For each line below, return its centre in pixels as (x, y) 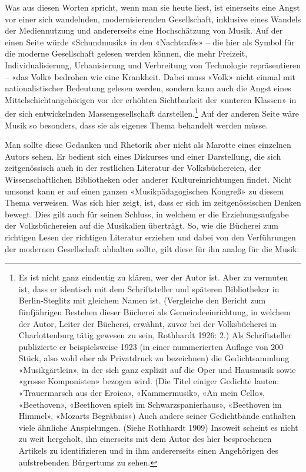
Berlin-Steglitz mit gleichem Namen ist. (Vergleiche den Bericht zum (142, 300)
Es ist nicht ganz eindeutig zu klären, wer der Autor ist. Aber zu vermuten (153, 277)
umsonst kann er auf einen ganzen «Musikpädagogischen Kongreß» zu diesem (144, 191)
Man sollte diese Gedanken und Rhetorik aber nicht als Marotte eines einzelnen (148, 145)
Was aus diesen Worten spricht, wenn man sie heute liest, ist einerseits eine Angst (152, 7)
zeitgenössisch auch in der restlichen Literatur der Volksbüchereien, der (133, 168)
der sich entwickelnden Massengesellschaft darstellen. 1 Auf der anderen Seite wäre (152, 112)
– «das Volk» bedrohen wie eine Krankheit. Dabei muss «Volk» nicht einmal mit (150, 76)
